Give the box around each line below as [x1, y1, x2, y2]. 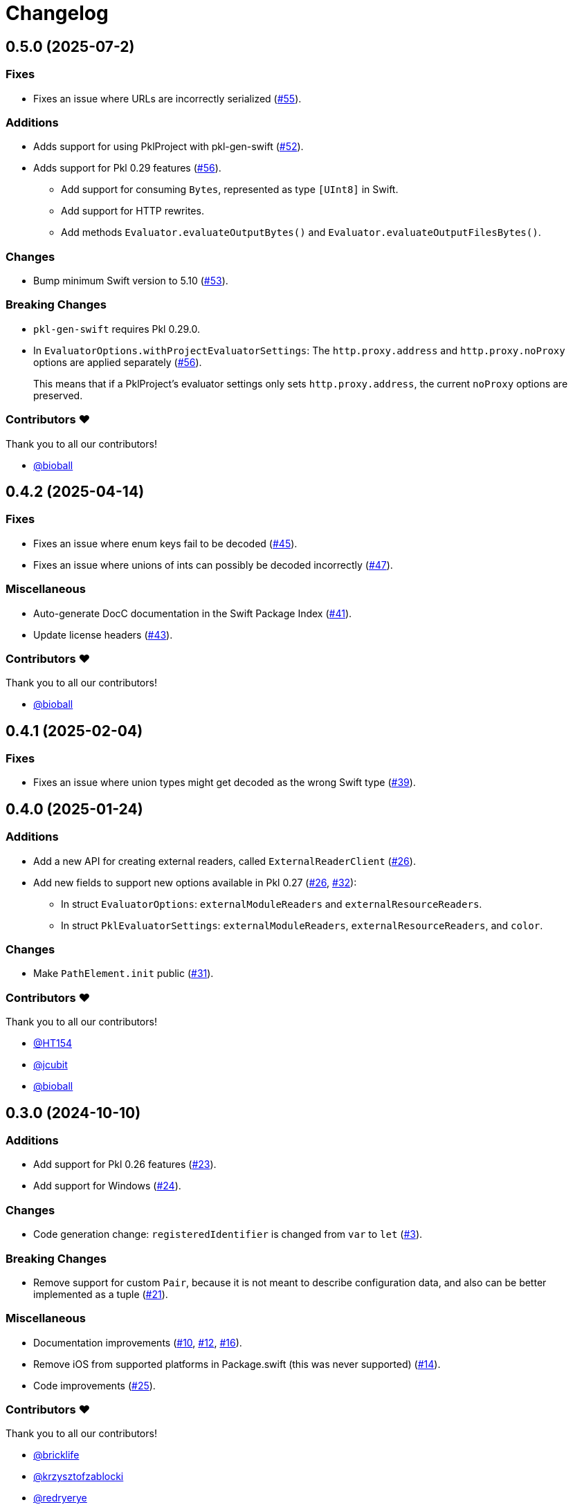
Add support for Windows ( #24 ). [33, 1180, 181, 1192]
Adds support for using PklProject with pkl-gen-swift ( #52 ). [33, 140, 304, 153]
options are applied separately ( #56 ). [33, 356, 202, 368]
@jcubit [33, 1059, 68, 1071]
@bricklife [33, 1449, 80, 1461]
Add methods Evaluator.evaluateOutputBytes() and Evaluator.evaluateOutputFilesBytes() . [61, 226, 541, 239]
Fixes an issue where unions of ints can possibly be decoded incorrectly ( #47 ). [33, 558, 393, 571]
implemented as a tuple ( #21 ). [33, 1288, 168, 1300]
